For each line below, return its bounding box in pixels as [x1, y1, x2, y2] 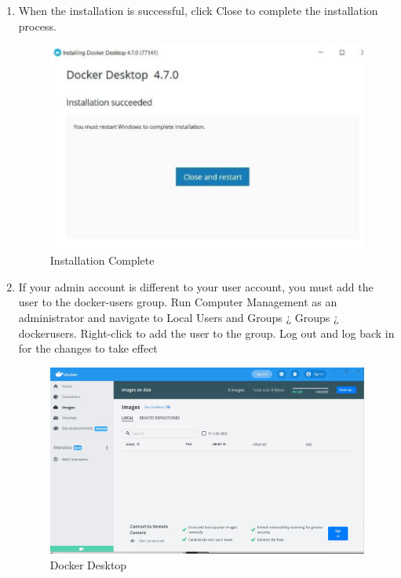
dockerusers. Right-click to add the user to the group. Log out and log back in [18, 324, 395, 341]
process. [18, 17, 57, 34]
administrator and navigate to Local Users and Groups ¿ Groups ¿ [18, 309, 339, 325]
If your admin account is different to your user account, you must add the [18, 278, 374, 294]
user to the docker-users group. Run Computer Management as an [18, 294, 337, 310]
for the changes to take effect [18, 340, 158, 357]
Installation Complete [49, 252, 155, 269]
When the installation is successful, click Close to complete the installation [18, 2, 378, 18]
